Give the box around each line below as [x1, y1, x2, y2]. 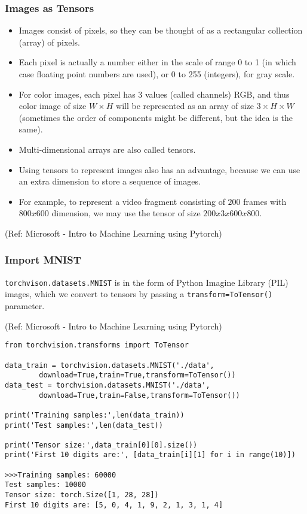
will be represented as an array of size [116, 99, 254, 112]
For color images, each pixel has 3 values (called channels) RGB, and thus [19, 87, 290, 100]
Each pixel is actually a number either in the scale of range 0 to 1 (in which [19, 56, 296, 68]
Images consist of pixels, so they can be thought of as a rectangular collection [19, 24, 303, 37]
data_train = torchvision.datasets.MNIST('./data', [5, 361, 214, 370]
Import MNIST [5, 252, 81, 267]
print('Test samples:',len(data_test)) [5, 421, 163, 430]
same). [19, 123, 43, 135]
